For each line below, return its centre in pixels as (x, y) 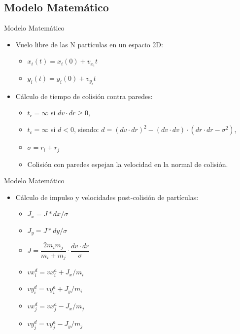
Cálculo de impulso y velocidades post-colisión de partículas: (107, 197)
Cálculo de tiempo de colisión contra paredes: (84, 96)
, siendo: (86, 129)
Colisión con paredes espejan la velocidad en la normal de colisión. (128, 164)
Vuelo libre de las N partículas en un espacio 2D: (89, 44)
